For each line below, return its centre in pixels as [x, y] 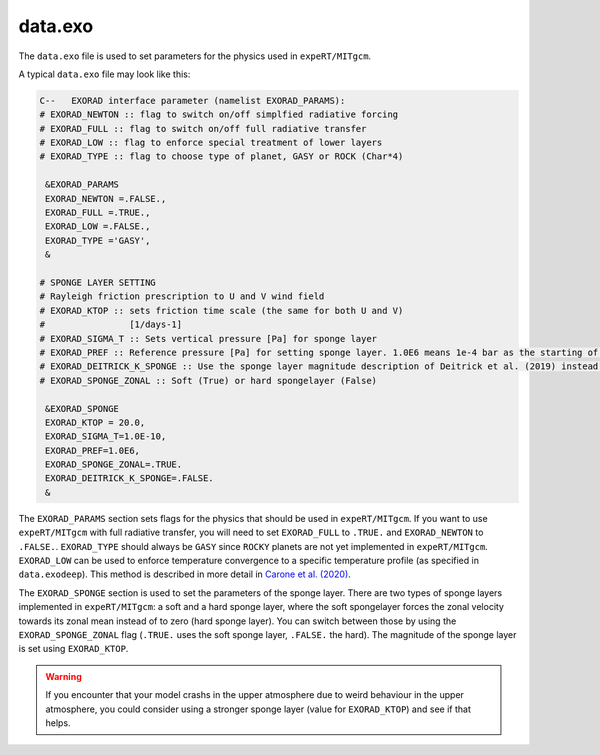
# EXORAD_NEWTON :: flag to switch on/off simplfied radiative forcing [219, 114]
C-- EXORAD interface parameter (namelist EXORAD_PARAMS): [192, 100]
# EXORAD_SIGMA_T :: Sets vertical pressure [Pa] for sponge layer [208, 338]
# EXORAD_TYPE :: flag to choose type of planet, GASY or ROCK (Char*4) [221, 156]
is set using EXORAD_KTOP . [73, 649]
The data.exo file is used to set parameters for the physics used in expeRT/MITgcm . [195, 56]
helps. [58, 722]
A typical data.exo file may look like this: [104, 74]
